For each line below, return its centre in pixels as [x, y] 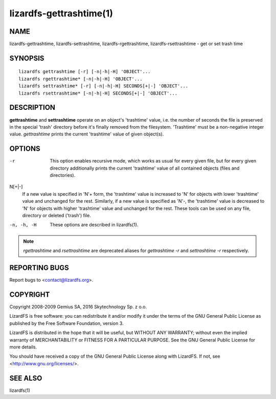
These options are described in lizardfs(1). [94, 225]
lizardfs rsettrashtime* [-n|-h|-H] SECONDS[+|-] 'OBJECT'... [98, 93]
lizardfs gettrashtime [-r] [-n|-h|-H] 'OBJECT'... [85, 72]
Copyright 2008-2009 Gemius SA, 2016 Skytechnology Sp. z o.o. [78, 307]
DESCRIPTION [32, 108]
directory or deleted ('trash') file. [57, 215]
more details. [23, 347]
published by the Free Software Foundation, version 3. [66, 323]
